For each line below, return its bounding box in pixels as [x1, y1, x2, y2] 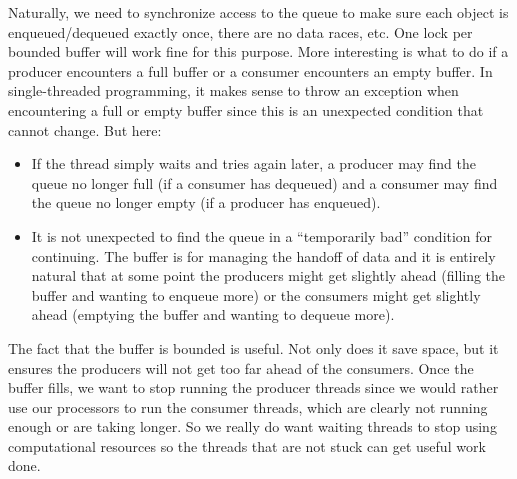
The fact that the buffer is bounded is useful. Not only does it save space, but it [8, 337, 499, 358]
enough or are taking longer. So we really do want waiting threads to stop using [8, 416, 497, 437]
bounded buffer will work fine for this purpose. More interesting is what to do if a [8, 41, 509, 62]
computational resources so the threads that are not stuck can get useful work [8, 435, 486, 456]
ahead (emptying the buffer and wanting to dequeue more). [31, 304, 395, 325]
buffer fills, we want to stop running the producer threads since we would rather [8, 377, 499, 398]
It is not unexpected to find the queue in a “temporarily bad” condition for [31, 225, 493, 246]
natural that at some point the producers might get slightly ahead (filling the [31, 265, 506, 286]
